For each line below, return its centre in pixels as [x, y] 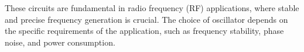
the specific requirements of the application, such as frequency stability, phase [144, 31]
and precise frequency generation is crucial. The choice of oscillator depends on [146, 19]
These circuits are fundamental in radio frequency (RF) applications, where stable [152, 8]
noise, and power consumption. [60, 42]
